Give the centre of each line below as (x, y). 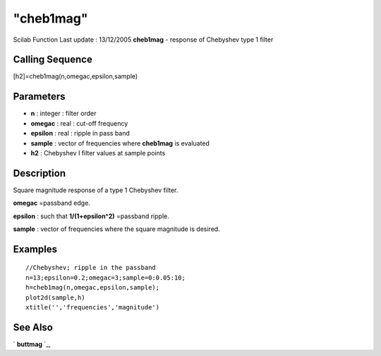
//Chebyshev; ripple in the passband (91, 268)
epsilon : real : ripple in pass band (80, 133)
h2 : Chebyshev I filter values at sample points (98, 153)
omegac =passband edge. (52, 203)
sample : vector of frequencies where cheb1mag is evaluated (120, 143)
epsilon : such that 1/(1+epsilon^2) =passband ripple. (91, 216)
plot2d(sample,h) (55, 297)
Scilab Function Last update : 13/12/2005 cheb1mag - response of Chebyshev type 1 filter (143, 40)
